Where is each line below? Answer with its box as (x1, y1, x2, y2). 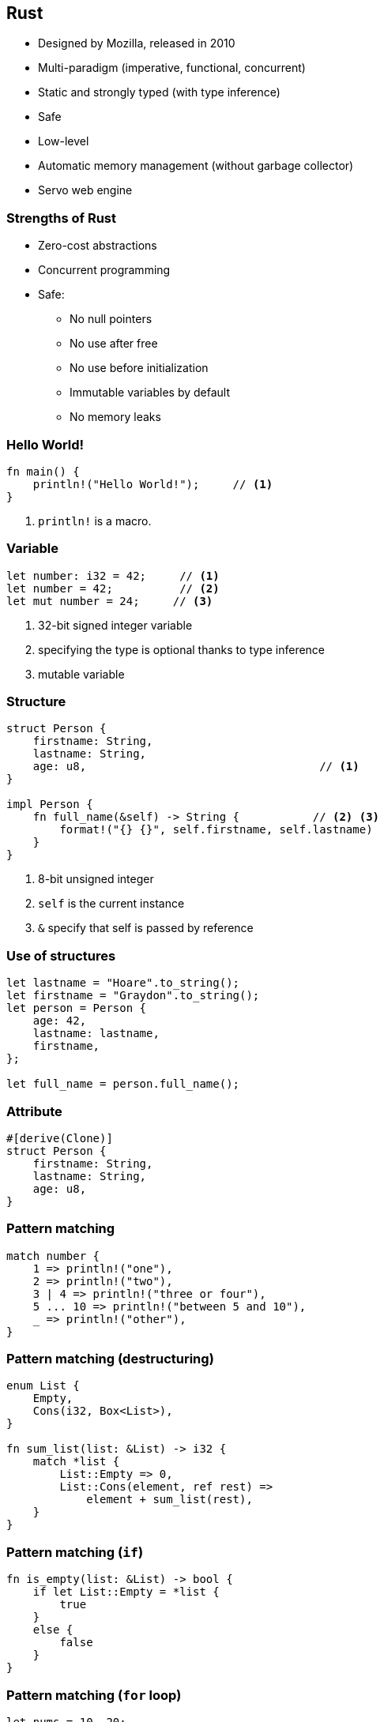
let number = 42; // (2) (6, 581, 220, 595)
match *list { (32, 1455, 120, 1468)
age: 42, (32, 1014, 87, 1028)
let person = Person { (6, 1002, 147, 1015)
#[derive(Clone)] (6, 1131, 113, 1145)
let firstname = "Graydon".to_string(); (6, 989, 260, 1002)
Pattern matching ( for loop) (6, 1686, 182, 1703)
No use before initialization (70, 361, 209, 375)
